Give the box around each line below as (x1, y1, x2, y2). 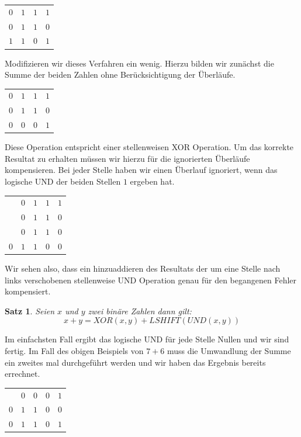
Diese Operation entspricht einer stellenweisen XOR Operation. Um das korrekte (5, 141, 294, 153)
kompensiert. (5, 285, 51, 297)
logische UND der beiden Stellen (5, 175, 121, 188)
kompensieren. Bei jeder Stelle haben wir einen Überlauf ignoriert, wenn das (5, 164, 278, 176)
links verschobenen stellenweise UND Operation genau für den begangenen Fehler (5, 273, 297, 286)
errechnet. (5, 367, 40, 380)
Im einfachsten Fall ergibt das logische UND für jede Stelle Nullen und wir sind (5, 333, 289, 345)
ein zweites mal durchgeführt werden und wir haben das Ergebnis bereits (5, 356, 266, 368)
